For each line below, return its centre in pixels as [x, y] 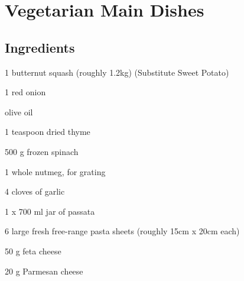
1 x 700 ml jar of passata [50, 211]
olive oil [19, 112]
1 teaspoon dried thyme [48, 132]
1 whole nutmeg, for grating [55, 171]
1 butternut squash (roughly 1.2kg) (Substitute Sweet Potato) [117, 72]
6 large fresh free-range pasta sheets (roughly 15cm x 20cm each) [122, 231]
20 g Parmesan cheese [44, 271]
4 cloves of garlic [35, 191]
